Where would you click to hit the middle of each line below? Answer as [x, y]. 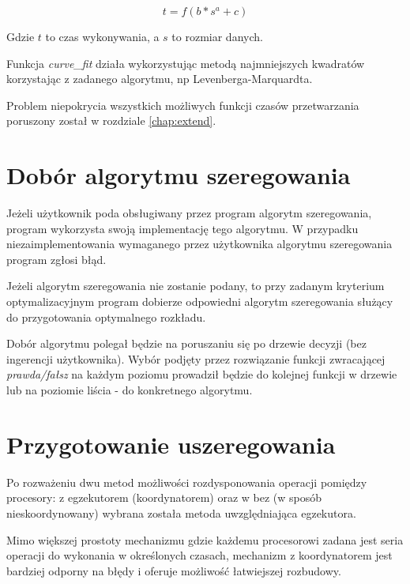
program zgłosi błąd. [56, 259]
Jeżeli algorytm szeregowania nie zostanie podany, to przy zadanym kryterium [196, 286]
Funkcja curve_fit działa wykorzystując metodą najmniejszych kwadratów [186, 63]
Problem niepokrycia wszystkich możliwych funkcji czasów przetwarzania [183, 105]
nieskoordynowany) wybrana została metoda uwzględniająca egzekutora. [181, 512]
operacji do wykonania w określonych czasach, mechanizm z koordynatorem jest [199, 555]
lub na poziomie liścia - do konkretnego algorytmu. [130, 390]
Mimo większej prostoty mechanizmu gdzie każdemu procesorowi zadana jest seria [205, 539]
